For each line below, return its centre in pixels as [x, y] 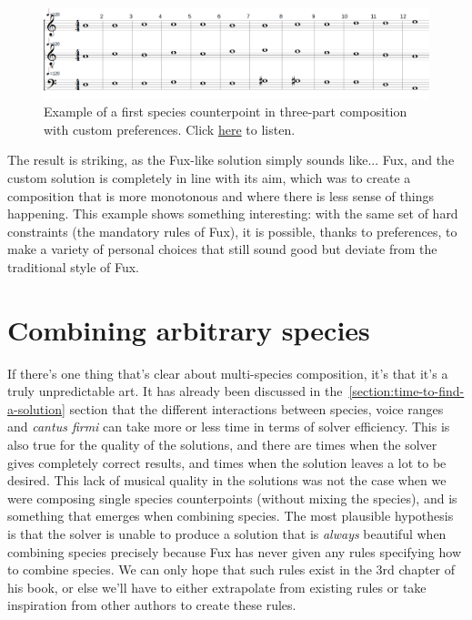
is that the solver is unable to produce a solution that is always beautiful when [227, 534]
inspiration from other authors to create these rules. [152, 605]
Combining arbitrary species [189, 329]
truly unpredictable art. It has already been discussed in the [175, 391]
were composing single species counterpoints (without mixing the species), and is [232, 498]
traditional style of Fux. [74, 266]
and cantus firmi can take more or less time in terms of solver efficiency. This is [229, 427]
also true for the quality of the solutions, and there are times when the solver [222, 445]
